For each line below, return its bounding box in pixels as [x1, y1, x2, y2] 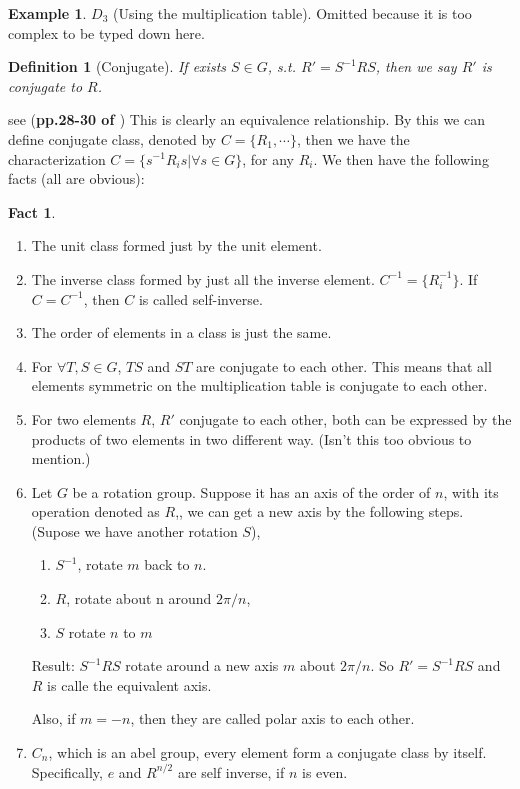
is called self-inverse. [138, 288, 263, 309]
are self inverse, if [177, 761, 285, 782]
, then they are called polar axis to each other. [130, 708, 415, 729]
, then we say [375, 56, 457, 77]
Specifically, [31, 761, 103, 782]
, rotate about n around [66, 588, 212, 609]
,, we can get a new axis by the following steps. [175, 501, 464, 522]
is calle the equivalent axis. [47, 674, 212, 695]
